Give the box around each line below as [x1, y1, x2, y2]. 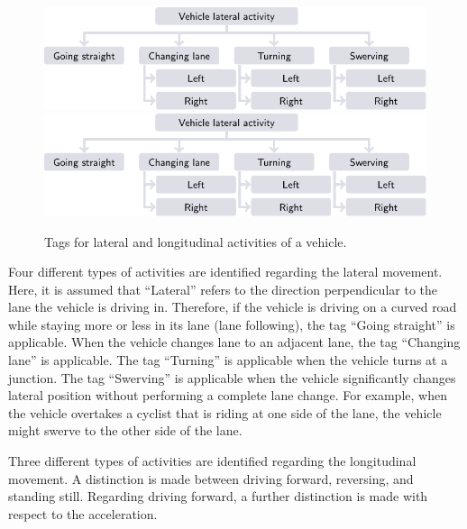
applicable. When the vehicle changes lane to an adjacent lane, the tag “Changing [8, 333, 461, 351]
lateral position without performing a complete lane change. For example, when [8, 386, 447, 405]
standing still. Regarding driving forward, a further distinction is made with [8, 487, 428, 506]
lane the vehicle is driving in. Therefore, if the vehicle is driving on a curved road [8, 297, 457, 316]
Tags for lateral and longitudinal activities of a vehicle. [44, 232, 347, 251]
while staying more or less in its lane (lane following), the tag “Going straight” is [8, 315, 455, 333]
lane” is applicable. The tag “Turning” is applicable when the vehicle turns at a [8, 351, 448, 369]
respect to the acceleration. [8, 504, 158, 523]
